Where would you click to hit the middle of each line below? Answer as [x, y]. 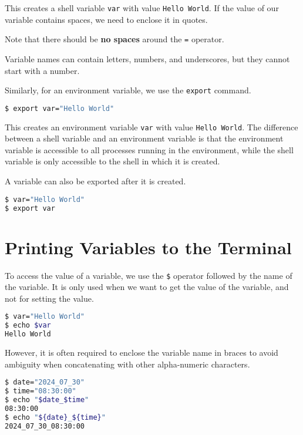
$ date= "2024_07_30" [45, 382]
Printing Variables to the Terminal [148, 247]
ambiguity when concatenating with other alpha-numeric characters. [127, 364]
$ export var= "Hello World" [60, 108]
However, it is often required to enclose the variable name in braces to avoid [142, 352]
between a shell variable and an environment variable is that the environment [144, 138]
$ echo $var [28, 326]
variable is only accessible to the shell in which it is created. [112, 161]
